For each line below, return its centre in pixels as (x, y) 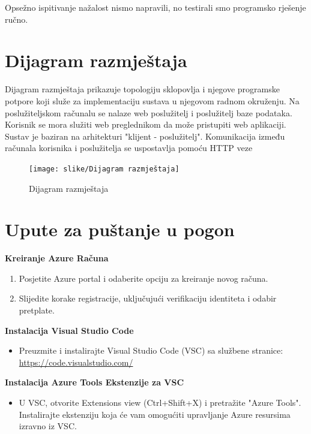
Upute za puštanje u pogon (120, 229)
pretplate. (37, 310)
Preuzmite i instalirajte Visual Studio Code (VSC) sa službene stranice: (151, 350)
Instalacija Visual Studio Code (69, 330)
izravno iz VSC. (48, 426)
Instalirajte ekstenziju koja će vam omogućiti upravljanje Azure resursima (155, 414)
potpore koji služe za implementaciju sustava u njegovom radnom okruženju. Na (152, 100)
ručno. (17, 19)
